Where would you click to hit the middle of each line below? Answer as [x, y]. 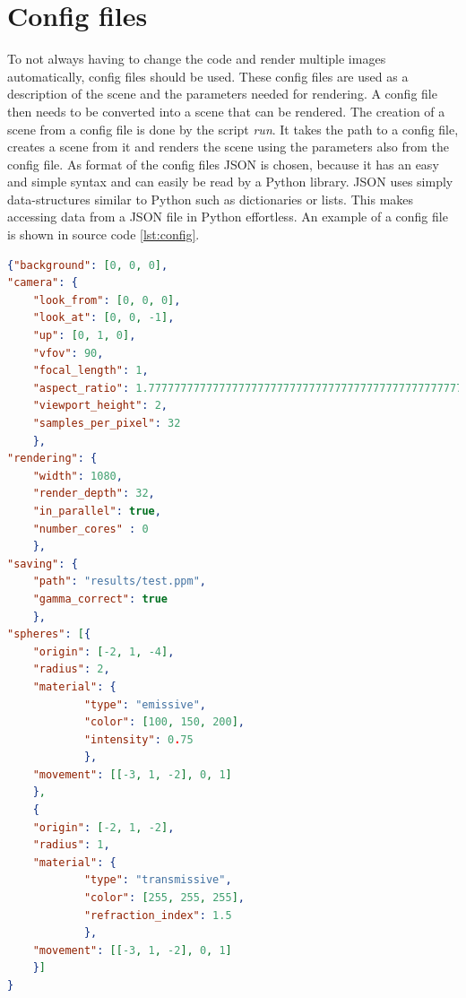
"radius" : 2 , [71, 669]
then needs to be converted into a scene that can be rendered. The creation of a [226, 111]
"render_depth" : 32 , [94, 494]
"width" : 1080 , [78, 476]
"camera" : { [43, 283]
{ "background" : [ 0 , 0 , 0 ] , [88, 265]
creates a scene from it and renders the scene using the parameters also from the [229, 147]
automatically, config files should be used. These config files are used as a [208, 76]
